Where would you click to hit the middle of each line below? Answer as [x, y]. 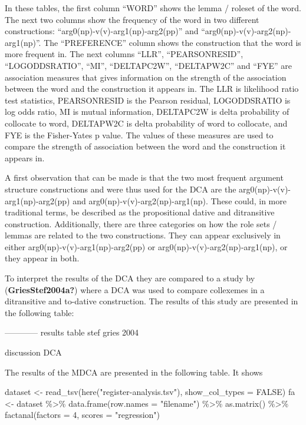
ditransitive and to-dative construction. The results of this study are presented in [152, 301]
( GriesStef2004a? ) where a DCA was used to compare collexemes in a [135, 289]
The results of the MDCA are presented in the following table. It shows [134, 372]
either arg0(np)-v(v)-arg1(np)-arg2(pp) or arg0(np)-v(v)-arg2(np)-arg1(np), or [146, 246]
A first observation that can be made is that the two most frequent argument [144, 177]
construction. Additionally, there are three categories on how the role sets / [141, 223]
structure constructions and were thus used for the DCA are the [121, 189]
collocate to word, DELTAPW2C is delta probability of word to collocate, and [146, 123]
